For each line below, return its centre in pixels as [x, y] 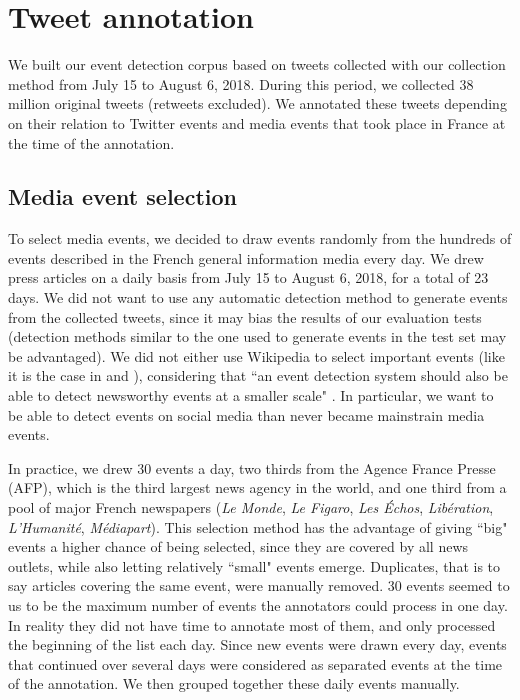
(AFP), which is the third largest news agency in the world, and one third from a [257, 487]
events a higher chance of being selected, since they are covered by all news [238, 546]
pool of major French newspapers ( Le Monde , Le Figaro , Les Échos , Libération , [251, 507]
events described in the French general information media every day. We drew [246, 257]
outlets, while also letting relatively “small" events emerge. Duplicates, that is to [254, 565]
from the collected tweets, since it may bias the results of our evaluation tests [245, 316]
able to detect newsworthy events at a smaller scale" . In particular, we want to [251, 395]
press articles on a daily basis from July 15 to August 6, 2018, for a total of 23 [248, 277]
